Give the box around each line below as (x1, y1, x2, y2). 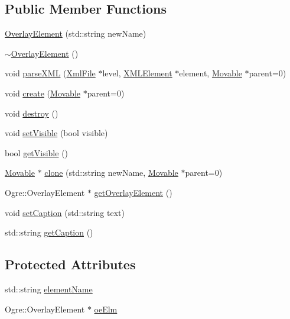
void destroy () (5, 107, 58, 119)
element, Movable (179, 67, 242, 79)
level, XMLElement (102, 67, 172, 79)
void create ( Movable (5, 86, 80, 99)
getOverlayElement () (94, 186, 172, 198)
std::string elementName (5, 282, 93, 295)
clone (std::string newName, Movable (44, 166, 178, 179)
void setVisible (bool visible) (5, 127, 108, 139)
